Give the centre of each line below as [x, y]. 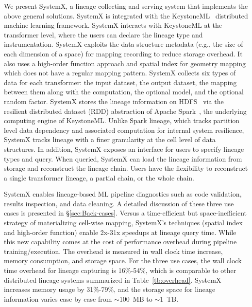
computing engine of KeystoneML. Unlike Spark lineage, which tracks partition [122, 120]
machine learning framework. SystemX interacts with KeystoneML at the [113, 25]
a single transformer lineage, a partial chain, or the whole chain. [99, 177]
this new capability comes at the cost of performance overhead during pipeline [120, 242]
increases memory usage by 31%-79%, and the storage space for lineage [110, 289]
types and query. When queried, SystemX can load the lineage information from [123, 158]
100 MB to [136, 298]
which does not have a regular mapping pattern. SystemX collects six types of [120, 73]
